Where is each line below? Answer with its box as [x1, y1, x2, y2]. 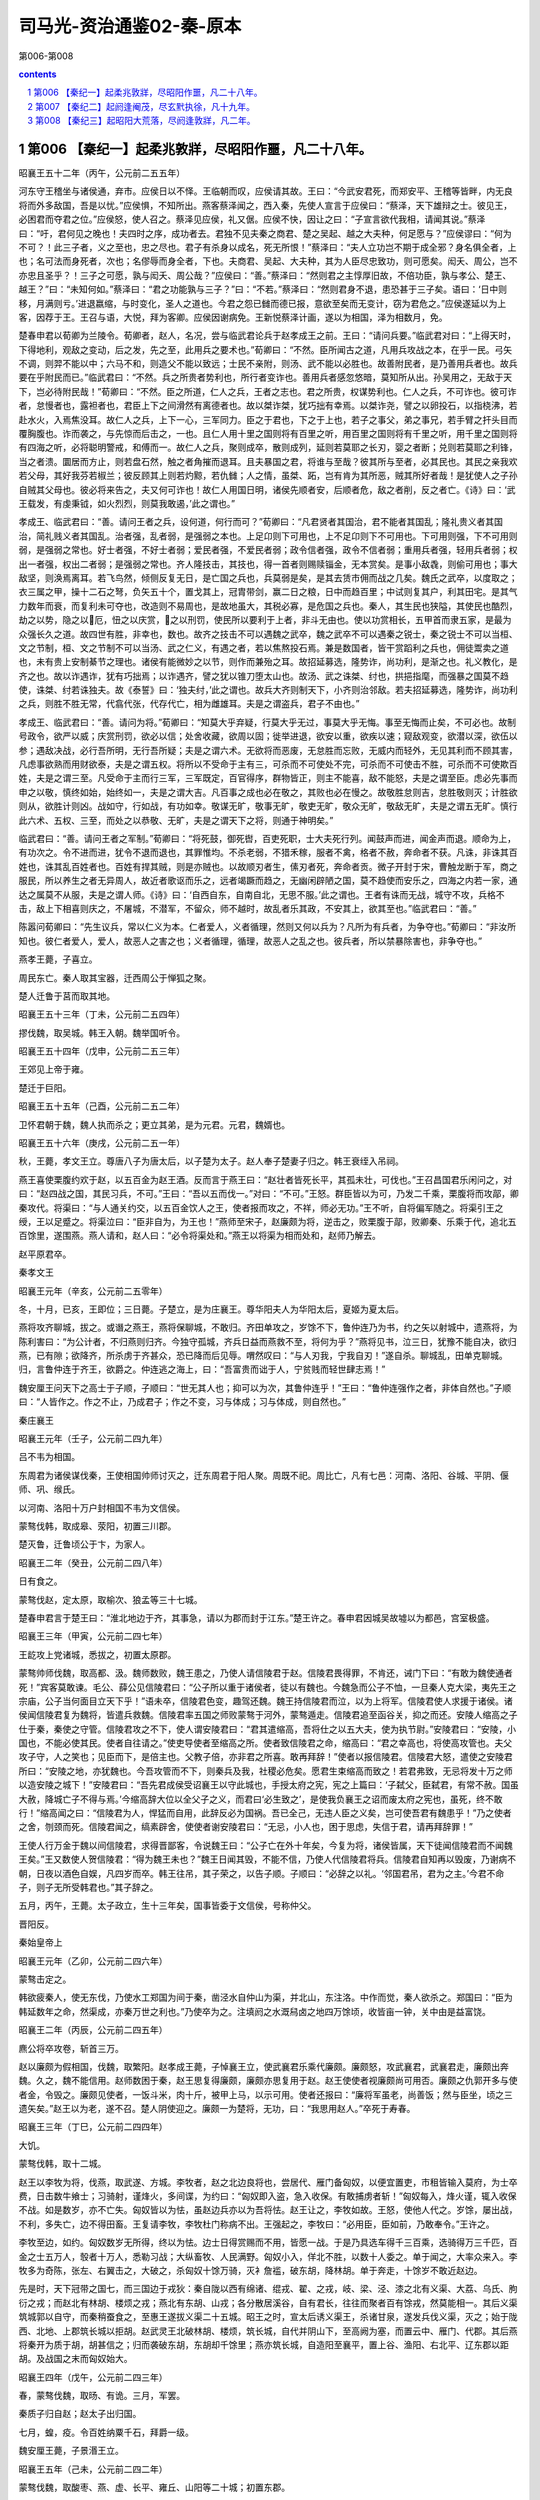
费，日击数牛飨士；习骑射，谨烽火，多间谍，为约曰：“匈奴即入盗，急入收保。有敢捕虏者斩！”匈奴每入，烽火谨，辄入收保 [18, 2190, 517, 2202]
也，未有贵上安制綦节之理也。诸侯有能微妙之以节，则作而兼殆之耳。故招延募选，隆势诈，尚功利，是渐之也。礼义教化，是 [18, 656, 518, 668]
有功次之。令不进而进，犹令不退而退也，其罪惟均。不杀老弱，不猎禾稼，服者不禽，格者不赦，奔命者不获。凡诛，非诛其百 [18, 846, 518, 859]
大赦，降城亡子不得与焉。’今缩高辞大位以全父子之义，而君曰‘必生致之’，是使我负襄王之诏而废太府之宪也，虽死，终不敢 [18, 1793, 503, 1805]
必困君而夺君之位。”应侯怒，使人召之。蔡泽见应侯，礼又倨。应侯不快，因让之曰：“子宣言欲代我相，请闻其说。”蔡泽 [18, 213, 486, 225]
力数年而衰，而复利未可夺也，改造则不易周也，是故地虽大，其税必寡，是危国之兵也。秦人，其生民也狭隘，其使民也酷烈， [18, 600, 518, 612]
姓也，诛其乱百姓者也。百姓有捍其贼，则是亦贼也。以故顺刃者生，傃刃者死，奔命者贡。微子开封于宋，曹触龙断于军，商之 [18, 860, 518, 872]
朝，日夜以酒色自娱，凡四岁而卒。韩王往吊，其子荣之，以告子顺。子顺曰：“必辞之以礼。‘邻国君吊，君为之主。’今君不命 [18, 1867, 505, 1879]
